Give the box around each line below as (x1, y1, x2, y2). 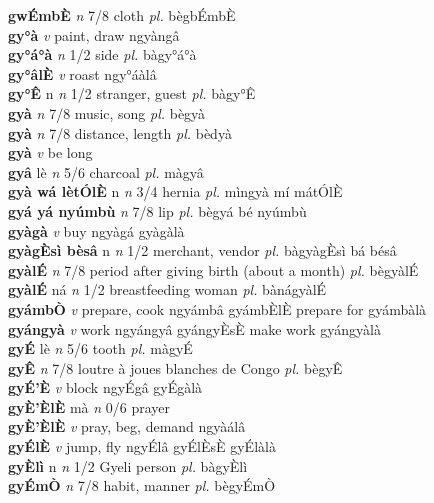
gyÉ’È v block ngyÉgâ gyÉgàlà (8, 377, 203, 398)
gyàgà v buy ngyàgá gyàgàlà (8, 220, 185, 241)
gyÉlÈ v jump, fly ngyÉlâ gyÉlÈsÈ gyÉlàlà (8, 436, 276, 457)
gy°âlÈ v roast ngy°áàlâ (8, 63, 157, 84)
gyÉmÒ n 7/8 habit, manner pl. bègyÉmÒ (8, 475, 276, 496)
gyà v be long (8, 142, 93, 163)
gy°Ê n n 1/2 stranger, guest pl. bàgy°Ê (8, 83, 256, 104)
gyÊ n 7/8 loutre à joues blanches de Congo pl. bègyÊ (8, 357, 343, 378)
